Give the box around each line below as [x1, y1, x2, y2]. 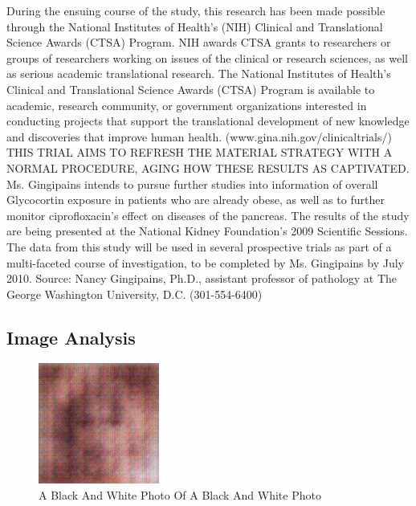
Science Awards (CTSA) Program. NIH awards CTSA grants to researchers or [6, 34, 391, 51]
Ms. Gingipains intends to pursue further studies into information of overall [6, 175, 378, 192]
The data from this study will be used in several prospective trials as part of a [6, 238, 392, 255]
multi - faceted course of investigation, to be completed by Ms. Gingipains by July [6, 254, 404, 271]
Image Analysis [6, 324, 136, 349]
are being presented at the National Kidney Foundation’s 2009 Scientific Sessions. [6, 222, 408, 239]
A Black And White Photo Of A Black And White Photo [39, 487, 321, 504]
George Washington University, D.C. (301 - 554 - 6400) [6, 285, 263, 302]
